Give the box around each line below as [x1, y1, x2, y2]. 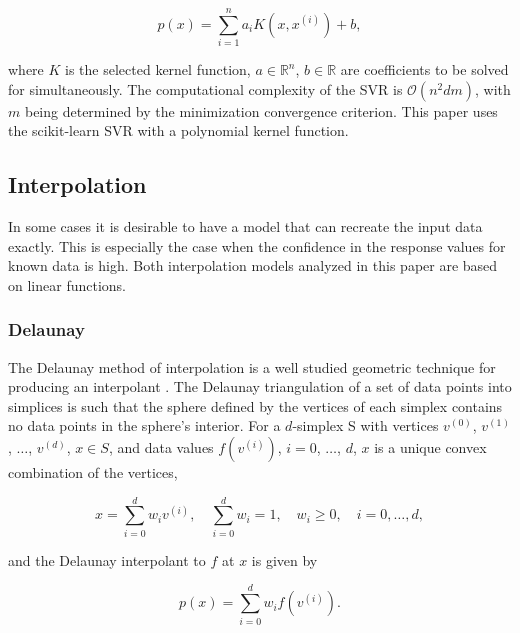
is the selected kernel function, [65, 59, 251, 80]
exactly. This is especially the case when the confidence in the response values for [8, 235, 506, 256]
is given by [251, 549, 318, 570]
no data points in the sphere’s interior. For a [8, 415, 281, 436]
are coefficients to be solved [340, 59, 509, 80]
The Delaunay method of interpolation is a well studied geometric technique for [8, 356, 496, 377]
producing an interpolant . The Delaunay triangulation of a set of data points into [8, 376, 512, 397]
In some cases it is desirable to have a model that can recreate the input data [8, 216, 483, 237]
